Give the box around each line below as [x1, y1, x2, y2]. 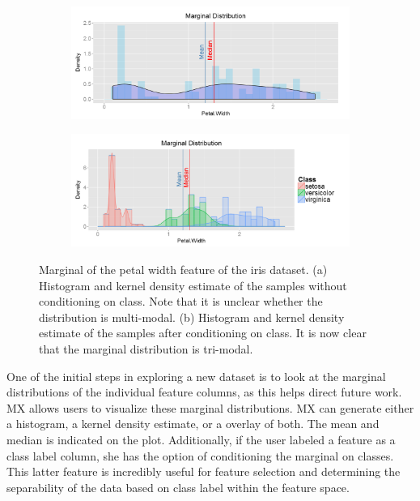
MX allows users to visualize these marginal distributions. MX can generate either [6, 399, 414, 416]
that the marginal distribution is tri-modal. [39, 340, 253, 357]
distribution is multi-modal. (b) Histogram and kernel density [39, 308, 345, 325]
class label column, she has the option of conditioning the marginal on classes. [6, 447, 394, 464]
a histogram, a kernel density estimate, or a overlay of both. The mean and [6, 415, 380, 432]
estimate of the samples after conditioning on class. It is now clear [39, 324, 367, 341]
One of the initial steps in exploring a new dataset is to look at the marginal [6, 367, 386, 384]
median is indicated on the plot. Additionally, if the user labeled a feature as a [6, 430, 396, 447]
